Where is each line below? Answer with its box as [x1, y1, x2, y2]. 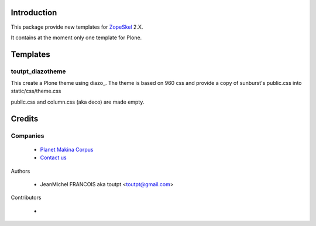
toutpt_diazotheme [11, 67, 67, 76]
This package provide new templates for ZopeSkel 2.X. [11, 23, 143, 30]
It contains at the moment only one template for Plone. [11, 34, 142, 41]
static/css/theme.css [11, 88, 61, 95]
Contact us [40, 154, 67, 161]
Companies [11, 132, 44, 140]
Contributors [11, 194, 42, 201]
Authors [11, 167, 30, 174]
